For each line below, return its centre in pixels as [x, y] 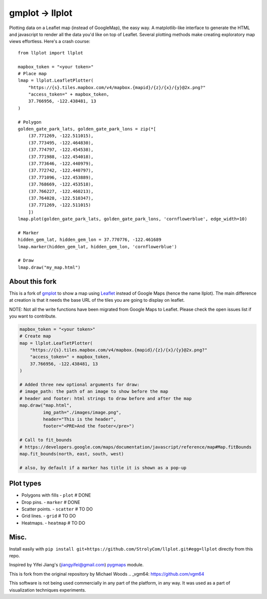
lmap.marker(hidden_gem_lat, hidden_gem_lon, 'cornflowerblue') [98, 247]
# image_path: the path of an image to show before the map [94, 392]
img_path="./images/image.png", [82, 412]
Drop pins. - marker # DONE [51, 502]
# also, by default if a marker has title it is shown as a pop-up [103, 468]
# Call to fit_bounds [46, 440]
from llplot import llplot [51, 53]
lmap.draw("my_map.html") [49, 267]
